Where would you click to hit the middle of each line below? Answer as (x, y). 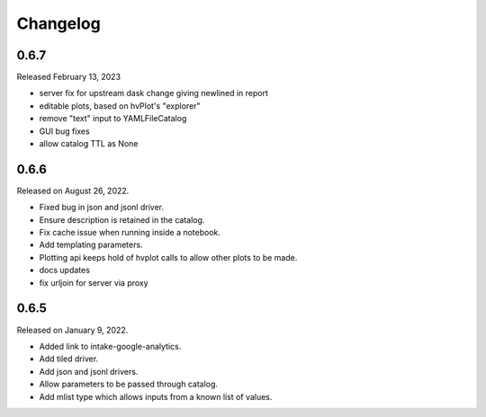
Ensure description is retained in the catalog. (122, 219)
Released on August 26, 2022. (73, 191)
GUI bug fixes (64, 131)
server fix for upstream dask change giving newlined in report (154, 93)
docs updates (64, 271)
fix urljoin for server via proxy (94, 282)
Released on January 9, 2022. (72, 330)
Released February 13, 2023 (69, 77)
